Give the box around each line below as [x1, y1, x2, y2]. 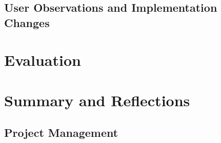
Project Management [4, 125, 118, 140]
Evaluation [4, 50, 81, 70]
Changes [4, 14, 50, 30]
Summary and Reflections [4, 89, 190, 110]
